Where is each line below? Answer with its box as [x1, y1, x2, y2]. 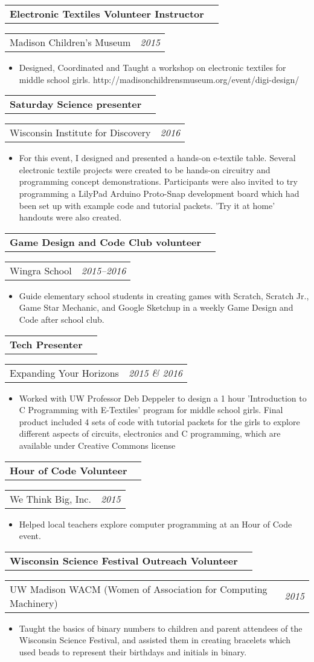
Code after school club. [19, 313, 104, 325]
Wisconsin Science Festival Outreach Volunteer [10, 553, 238, 568]
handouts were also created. [19, 211, 122, 223]
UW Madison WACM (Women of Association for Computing [10, 581, 268, 596]
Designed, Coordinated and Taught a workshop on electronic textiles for [19, 61, 286, 73]
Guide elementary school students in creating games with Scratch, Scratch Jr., [19, 289, 309, 302]
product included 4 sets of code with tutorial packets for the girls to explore [19, 415, 300, 428]
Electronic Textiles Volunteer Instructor [10, 7, 204, 21]
